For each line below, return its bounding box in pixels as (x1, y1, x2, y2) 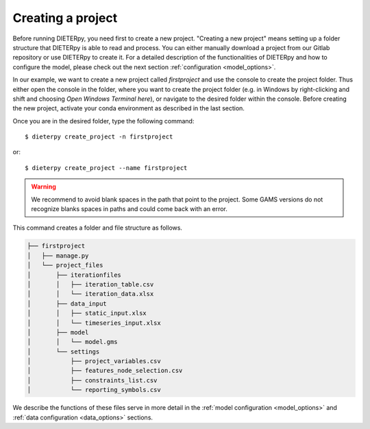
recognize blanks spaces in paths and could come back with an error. (31, 205, 227, 213)
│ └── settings (27, 347, 100, 356)
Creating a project (12, 10, 118, 25)
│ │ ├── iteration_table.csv (27, 280, 154, 288)
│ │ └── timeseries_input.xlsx (27, 319, 161, 327)
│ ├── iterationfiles (27, 271, 121, 279)
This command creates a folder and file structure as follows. (12, 223, 183, 232)
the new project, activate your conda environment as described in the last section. (12, 104, 245, 112)
